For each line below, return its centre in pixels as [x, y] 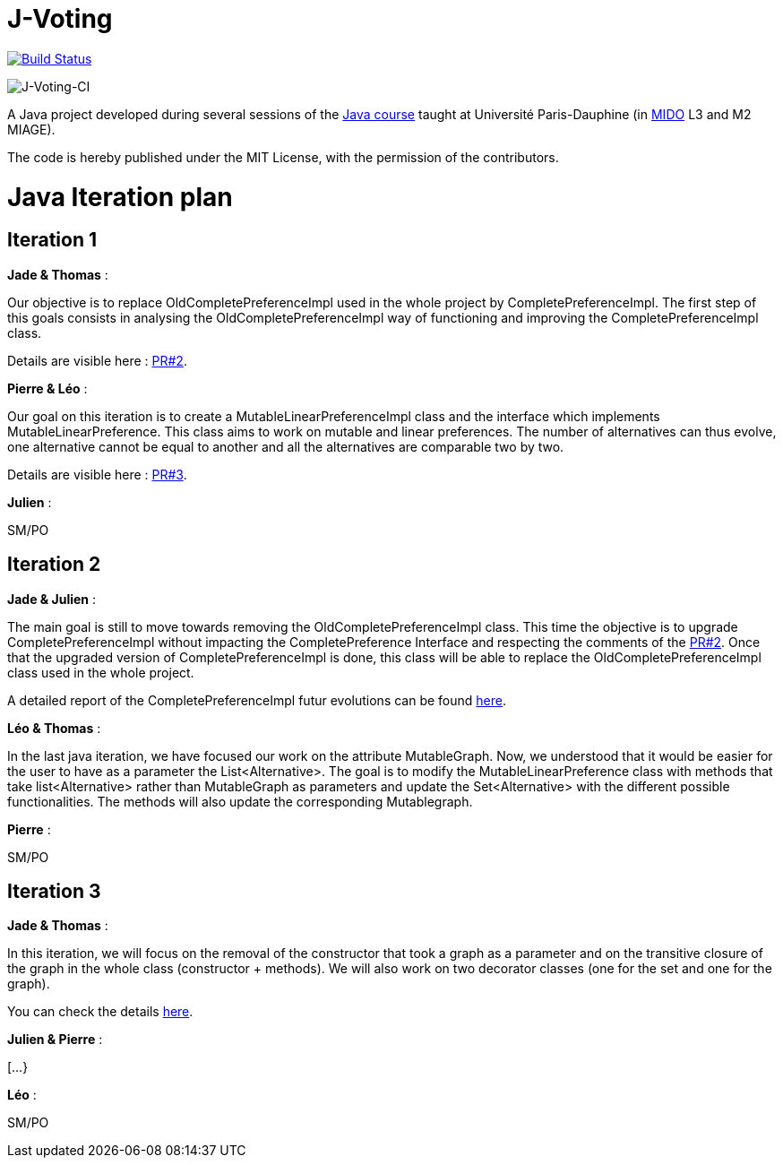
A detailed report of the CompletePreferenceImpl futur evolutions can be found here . [257, 700]
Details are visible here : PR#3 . [97, 474]
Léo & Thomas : [54, 728]
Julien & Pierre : [55, 1040]
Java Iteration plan [120, 197]
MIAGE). [31, 129]
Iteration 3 [54, 891]
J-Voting [60, 19]
